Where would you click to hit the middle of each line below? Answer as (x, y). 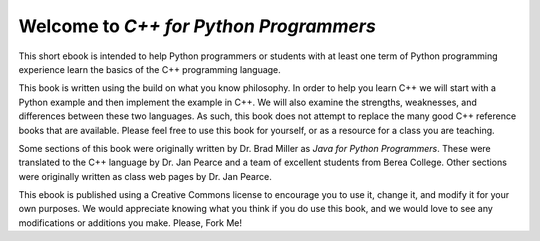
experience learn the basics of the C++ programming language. (150, 69)
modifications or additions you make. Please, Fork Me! (130, 222)
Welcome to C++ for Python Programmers (197, 26)
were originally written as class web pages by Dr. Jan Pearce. (145, 176)
